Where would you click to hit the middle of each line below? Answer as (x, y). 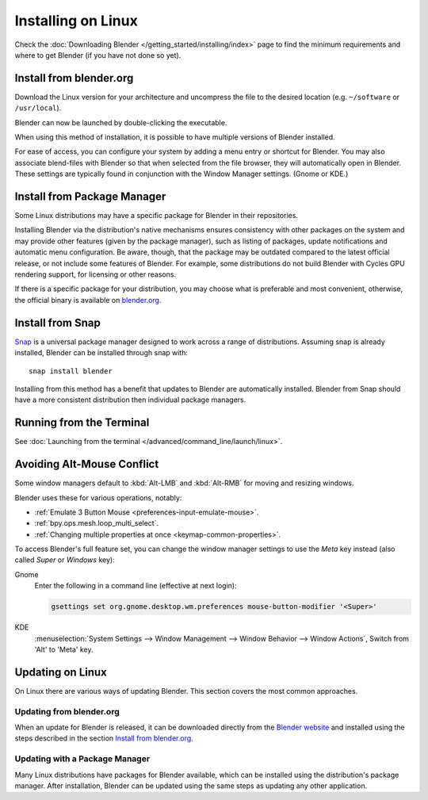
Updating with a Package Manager (82, 759)
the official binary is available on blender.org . (88, 300)
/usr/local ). (38, 108)
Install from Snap (57, 322)
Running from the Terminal (82, 423)
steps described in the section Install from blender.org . (104, 738)
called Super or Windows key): (65, 560)
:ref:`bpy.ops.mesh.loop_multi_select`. (96, 523)
